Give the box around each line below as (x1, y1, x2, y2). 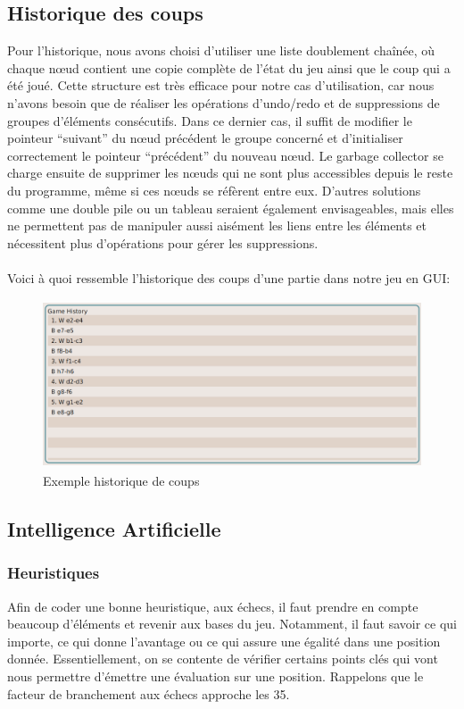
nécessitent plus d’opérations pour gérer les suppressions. (7, 233, 319, 252)
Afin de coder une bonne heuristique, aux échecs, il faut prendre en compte (7, 596, 418, 615)
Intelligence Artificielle (7, 515, 221, 543)
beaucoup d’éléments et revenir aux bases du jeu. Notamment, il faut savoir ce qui (7, 614, 458, 633)
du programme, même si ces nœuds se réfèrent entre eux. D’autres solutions (7, 180, 421, 199)
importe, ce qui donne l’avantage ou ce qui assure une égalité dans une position (7, 631, 441, 650)
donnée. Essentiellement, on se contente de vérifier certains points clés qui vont (7, 649, 438, 668)
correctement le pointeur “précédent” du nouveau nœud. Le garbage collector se (7, 146, 443, 164)
